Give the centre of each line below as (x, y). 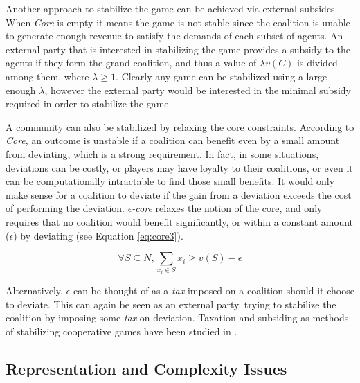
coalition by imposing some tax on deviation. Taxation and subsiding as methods (177, 318)
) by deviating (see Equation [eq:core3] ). (98, 235)
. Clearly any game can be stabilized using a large (222, 76)
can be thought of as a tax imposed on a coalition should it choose (214, 291)
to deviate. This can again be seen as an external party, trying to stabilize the (171, 304)
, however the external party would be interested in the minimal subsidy (198, 90)
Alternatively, (34, 291)
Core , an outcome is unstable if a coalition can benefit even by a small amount (173, 140)
